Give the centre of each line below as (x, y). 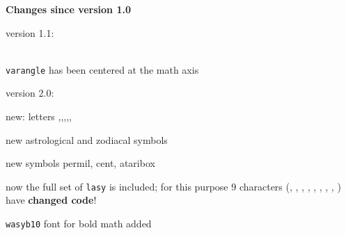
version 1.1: (30, 32)
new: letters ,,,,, (39, 116)
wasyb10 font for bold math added (79, 224)
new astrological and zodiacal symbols (87, 139)
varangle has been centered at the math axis (102, 69)
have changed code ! (51, 200)
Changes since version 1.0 (68, 9)
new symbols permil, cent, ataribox (80, 163)
